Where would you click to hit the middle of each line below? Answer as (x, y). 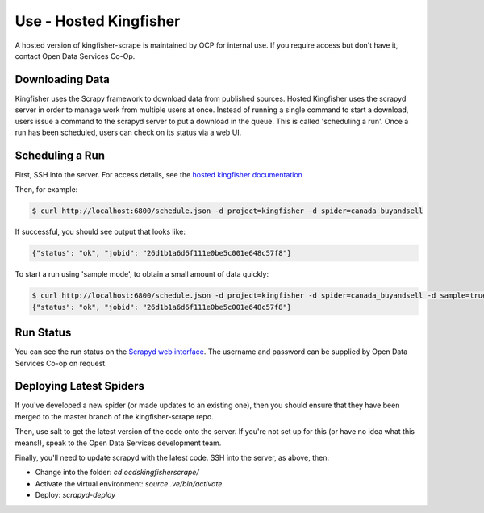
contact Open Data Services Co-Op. (75, 56)
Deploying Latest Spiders (79, 386)
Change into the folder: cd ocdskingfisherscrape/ (117, 473)
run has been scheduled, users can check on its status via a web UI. (128, 132)
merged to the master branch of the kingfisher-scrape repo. (114, 416)
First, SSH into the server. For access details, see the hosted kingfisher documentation (159, 174)
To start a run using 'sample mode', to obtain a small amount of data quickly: (142, 274)
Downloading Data (63, 79)
